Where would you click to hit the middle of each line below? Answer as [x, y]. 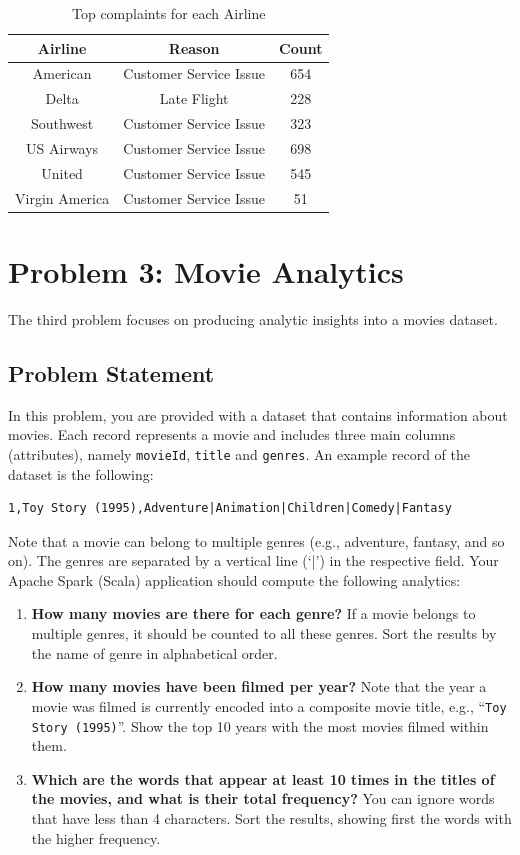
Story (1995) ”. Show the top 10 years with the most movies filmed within [260, 725]
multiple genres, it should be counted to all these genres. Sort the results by [264, 633]
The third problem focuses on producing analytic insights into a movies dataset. [253, 318]
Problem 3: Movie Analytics [206, 270]
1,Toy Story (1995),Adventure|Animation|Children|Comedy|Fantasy [230, 508]
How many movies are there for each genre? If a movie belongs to [253, 613]
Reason [194, 47]
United [62, 172]
